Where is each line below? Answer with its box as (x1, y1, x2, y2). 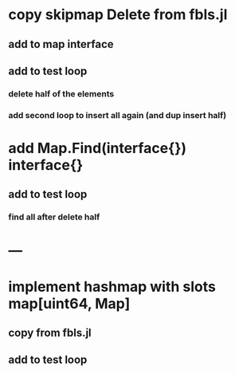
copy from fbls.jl (8, 326, 92, 340)
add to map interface (8, 37, 114, 51)
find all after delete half (8, 211, 100, 222)
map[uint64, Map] (8, 294, 131, 313)
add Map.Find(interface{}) (8, 140, 187, 157)
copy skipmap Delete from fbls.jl (8, 6, 228, 24)
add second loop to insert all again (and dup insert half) (8, 109, 227, 120)
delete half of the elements (8, 88, 115, 99)
